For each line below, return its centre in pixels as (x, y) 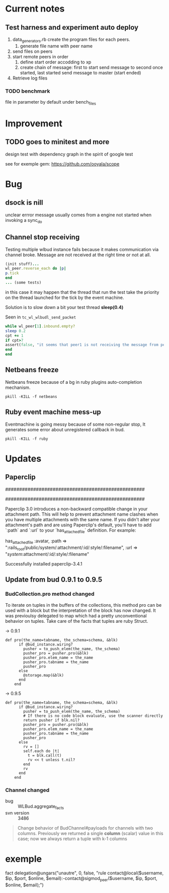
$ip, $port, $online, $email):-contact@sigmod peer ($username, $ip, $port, (81, 879)
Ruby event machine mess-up (53, 412)
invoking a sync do (24, 221)
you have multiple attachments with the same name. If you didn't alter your (82, 519)
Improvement (34, 124)
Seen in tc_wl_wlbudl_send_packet (41, 317)
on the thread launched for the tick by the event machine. (65, 297)
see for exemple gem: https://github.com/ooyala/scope (62, 164)
